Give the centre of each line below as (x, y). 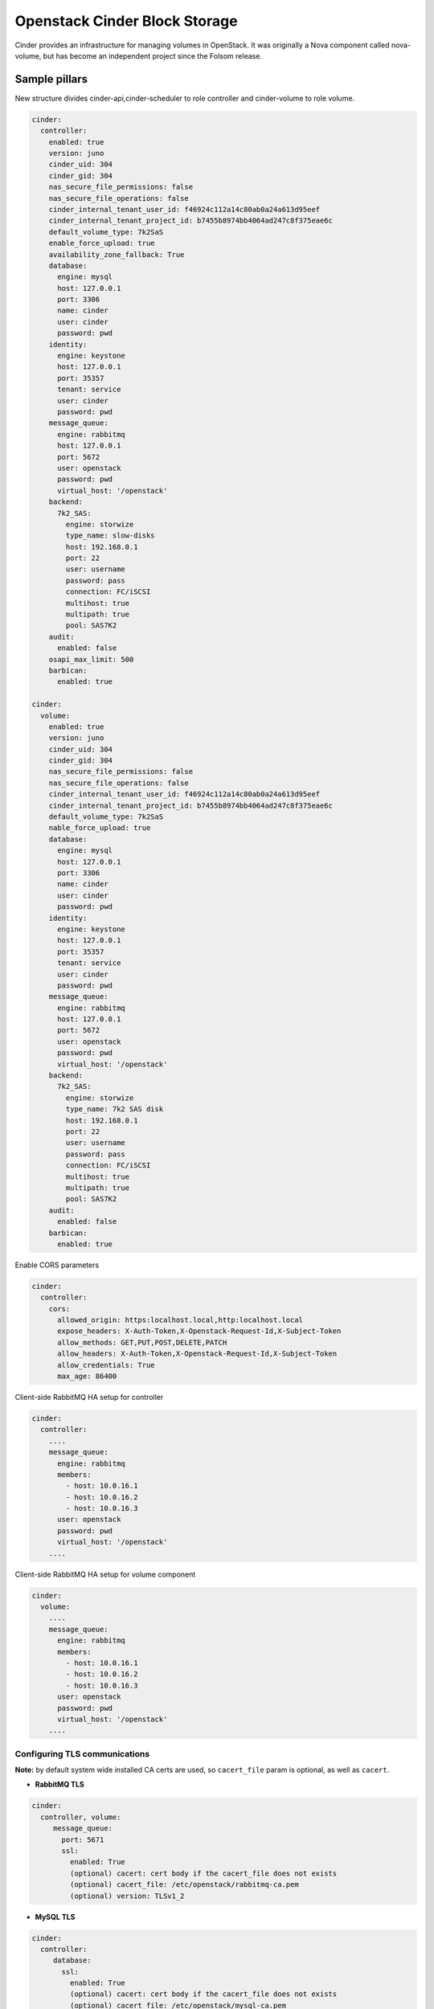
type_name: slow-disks (111, 536)
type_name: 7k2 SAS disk (115, 1109)
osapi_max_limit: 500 (91, 659)
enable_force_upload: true (102, 243)
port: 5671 (83, 1839)
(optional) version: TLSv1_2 (127, 1896)
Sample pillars (51, 79)
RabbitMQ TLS (59, 1785)
